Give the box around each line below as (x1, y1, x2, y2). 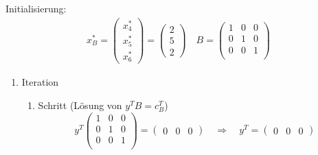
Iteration (21, 75, 59, 89)
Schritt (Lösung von (38, 97, 122, 112)
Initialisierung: (5, 1, 67, 15)
